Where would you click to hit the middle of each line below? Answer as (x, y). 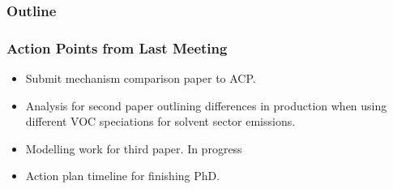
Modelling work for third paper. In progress (134, 148)
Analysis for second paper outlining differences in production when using (206, 105)
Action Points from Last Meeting (117, 47)
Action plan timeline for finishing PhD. (123, 176)
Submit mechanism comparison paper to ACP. (141, 78)
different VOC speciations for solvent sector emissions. (160, 121)
